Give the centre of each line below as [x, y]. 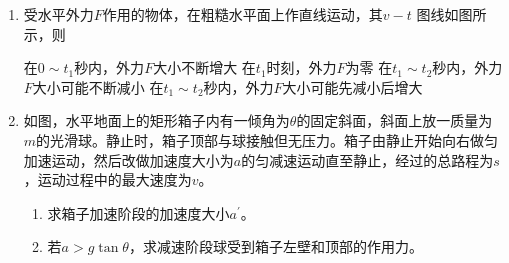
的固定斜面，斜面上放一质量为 [394, 120]
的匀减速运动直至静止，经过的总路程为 [367, 159]
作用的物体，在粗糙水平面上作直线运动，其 [242, 14]
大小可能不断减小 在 [98, 86]
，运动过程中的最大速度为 [107, 179]
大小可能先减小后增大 [352, 86]
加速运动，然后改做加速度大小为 [128, 159]
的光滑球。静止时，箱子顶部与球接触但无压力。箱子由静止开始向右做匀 [267, 139]
